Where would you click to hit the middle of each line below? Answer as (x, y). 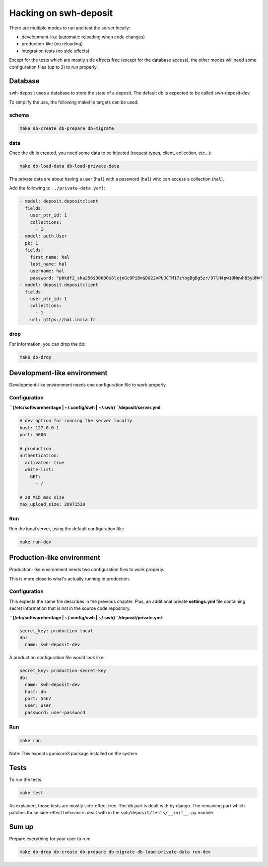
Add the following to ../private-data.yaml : (57, 188)
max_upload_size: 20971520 (52, 504)
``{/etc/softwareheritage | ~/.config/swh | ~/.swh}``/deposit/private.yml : (86, 617)
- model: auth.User (43, 236)
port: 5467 (38, 698)
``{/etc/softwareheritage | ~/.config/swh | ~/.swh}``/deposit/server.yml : (86, 407)
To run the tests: (26, 779)
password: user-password (55, 712)
